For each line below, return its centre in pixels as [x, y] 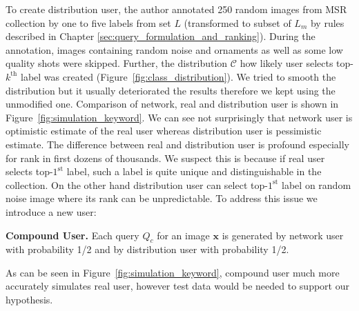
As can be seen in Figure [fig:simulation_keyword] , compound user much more [173, 272]
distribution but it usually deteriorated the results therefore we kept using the [171, 90]
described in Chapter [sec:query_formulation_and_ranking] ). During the [161, 36]
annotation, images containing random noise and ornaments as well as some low [174, 49]
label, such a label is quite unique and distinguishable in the [194, 171]
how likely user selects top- [297, 63]
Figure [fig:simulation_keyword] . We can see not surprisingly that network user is [179, 117]
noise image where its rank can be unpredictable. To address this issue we [162, 198]
